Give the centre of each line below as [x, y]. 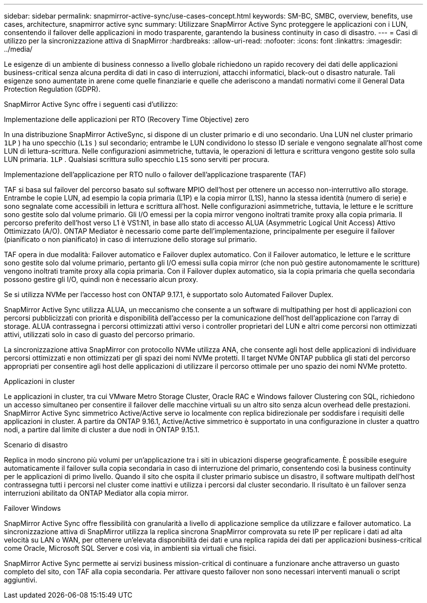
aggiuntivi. [21, 580]
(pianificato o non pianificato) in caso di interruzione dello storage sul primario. [130, 239]
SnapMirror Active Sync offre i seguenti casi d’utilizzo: [91, 104]
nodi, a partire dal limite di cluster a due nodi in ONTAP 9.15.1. [102, 430]
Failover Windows [32, 508]
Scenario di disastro [36, 445]
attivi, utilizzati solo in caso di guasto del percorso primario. [99, 334]
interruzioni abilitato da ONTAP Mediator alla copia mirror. [96, 493]
